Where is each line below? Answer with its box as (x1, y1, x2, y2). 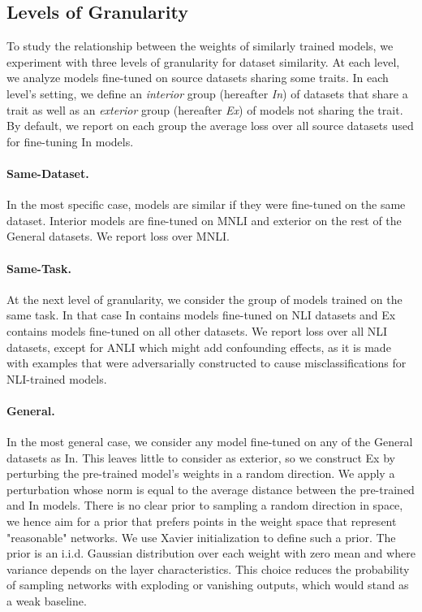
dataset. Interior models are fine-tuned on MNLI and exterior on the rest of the (6, 211, 402, 228)
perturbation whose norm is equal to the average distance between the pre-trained (6, 480, 415, 497)
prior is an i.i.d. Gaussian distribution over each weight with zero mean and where (6, 545, 416, 562)
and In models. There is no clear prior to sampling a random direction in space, (6, 497, 403, 514)
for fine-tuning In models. (6, 132, 134, 150)
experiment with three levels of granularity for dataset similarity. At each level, (6, 53, 400, 70)
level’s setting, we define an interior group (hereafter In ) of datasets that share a (6, 85, 408, 102)
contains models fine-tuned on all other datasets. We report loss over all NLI (6, 322, 388, 339)
